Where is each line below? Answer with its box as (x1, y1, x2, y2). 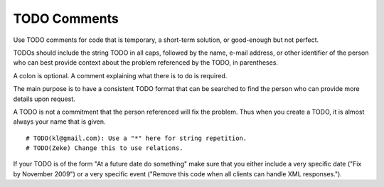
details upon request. (13, 95, 76, 103)
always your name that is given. (13, 117, 106, 126)
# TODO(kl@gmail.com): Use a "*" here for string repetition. (26, 134, 247, 142)
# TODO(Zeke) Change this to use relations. (26, 144, 184, 152)
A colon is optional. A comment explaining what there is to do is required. (13, 71, 228, 80)
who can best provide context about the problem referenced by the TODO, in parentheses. (13, 58, 279, 67)
